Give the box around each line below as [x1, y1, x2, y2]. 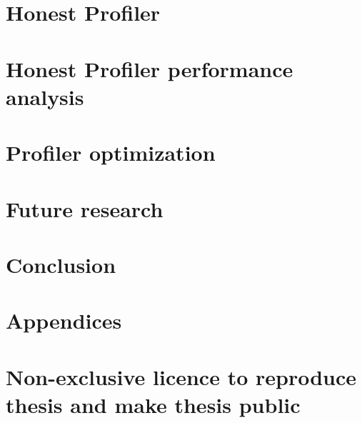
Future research [6, 194, 164, 223]
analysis [6, 81, 84, 111]
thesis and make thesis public [6, 389, 301, 419]
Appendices [6, 306, 122, 335]
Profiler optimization [6, 138, 216, 167]
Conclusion [6, 249, 116, 279]
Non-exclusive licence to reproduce [6, 362, 357, 391]
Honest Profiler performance [6, 54, 293, 83]
